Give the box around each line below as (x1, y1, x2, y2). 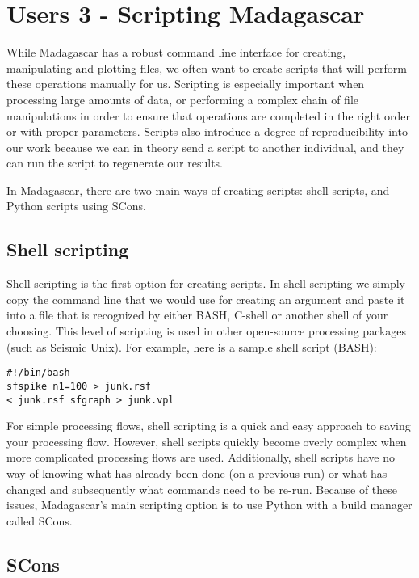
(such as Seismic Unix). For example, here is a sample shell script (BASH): (6, 338, 377, 355)
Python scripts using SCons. (6, 197, 146, 214)
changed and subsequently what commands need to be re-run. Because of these (6, 480, 398, 497)
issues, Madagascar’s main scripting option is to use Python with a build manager (6, 496, 413, 513)
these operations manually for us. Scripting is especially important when (6, 75, 365, 92)
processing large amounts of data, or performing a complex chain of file (6, 91, 358, 108)
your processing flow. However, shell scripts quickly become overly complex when (6, 432, 407, 449)
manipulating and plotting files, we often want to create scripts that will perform (6, 59, 407, 76)
